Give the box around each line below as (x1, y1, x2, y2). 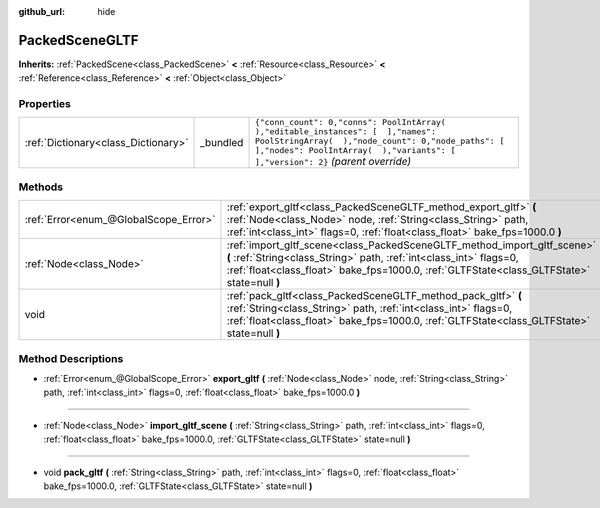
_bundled (200, 136, 244, 150)
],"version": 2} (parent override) (254, 155, 412, 169)
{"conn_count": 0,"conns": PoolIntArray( (254, 117, 447, 128)
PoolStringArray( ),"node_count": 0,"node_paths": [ (254, 136, 505, 147)
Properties (18, 97, 72, 111)
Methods (18, 180, 64, 194)
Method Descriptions (18, 351, 124, 365)
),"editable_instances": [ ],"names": (254, 126, 437, 137)
